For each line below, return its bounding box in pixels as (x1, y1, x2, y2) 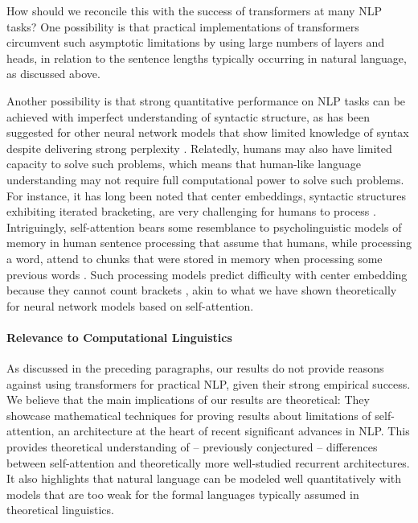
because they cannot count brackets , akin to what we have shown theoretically (6, 282, 397, 299)
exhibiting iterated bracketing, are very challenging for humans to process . (6, 203, 376, 220)
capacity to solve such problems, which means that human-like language (6, 155, 361, 172)
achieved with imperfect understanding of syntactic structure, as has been (6, 108, 371, 125)
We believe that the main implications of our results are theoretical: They (6, 391, 370, 408)
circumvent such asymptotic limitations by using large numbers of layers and (6, 34, 384, 51)
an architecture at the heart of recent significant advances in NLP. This (58, 422, 410, 439)
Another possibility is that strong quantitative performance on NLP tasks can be (6, 92, 406, 109)
